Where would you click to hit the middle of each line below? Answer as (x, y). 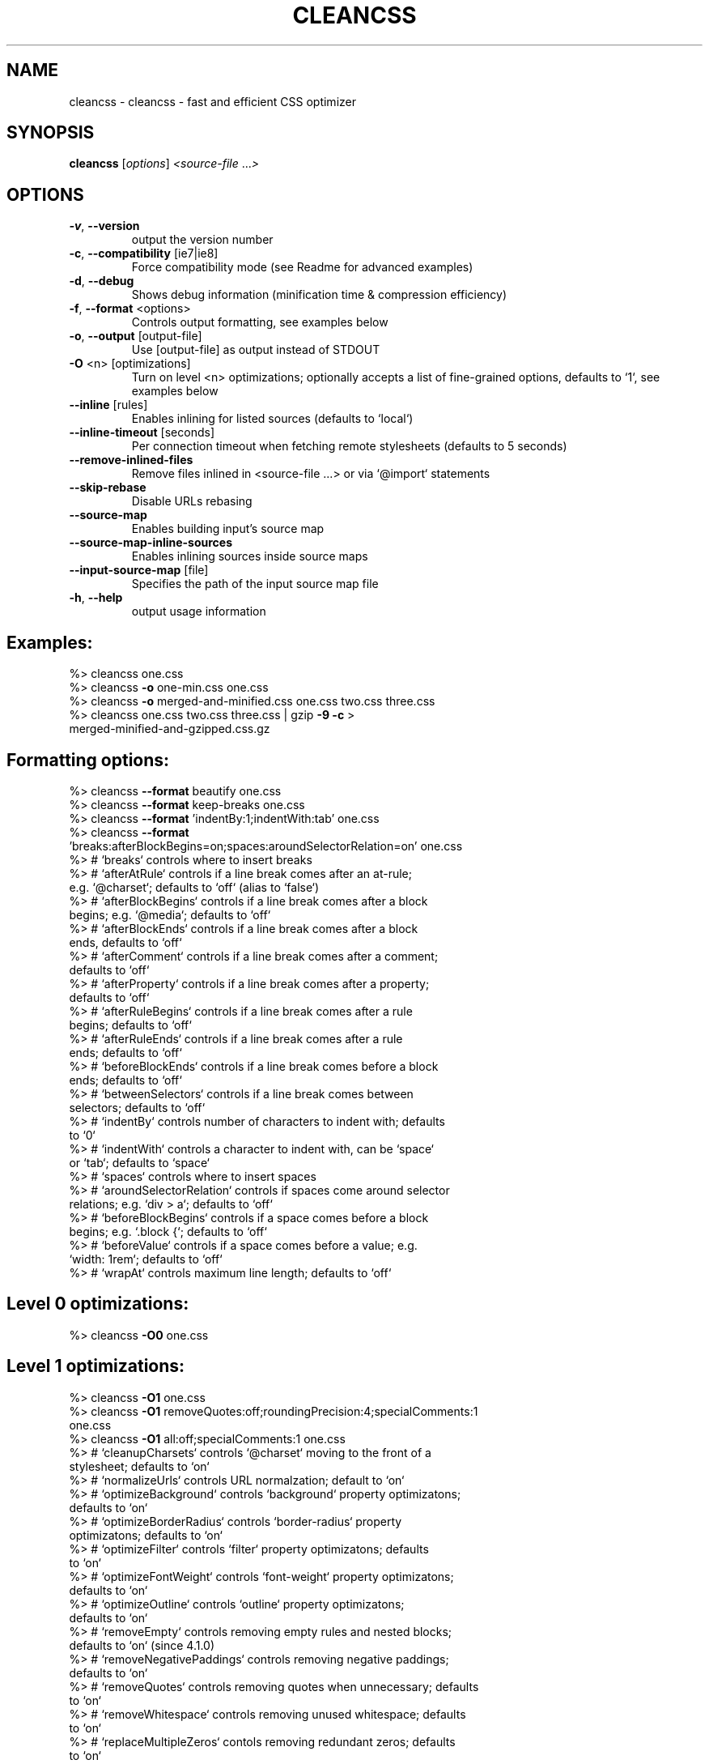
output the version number (202, 240)
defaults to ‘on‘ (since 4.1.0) (142, 1645)
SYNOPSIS (51, 133)
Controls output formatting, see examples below (260, 322)
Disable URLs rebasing (192, 501)
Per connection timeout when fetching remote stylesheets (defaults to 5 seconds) (349, 446)
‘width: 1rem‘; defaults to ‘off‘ (146, 1259)
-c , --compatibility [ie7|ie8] (144, 254)
